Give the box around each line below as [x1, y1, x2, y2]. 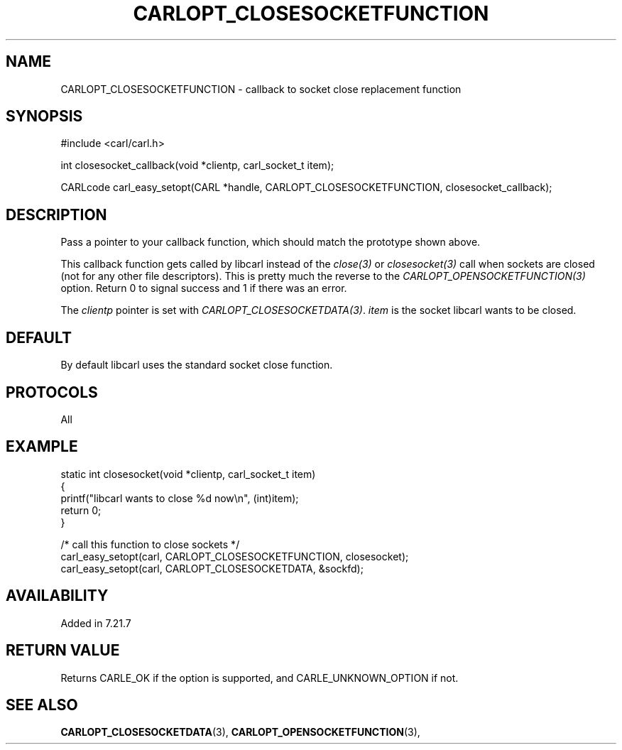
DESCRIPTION [6, 205, 107, 224]
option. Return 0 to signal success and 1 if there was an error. [60, 282, 347, 295]
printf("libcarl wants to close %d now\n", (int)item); [60, 491, 299, 504]
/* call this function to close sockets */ [60, 538, 240, 550]
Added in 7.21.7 [60, 616, 131, 629]
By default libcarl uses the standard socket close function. [60, 359, 333, 371]
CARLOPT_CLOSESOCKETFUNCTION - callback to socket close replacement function [60, 82, 462, 95]
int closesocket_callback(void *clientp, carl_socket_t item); [60, 159, 334, 172]
